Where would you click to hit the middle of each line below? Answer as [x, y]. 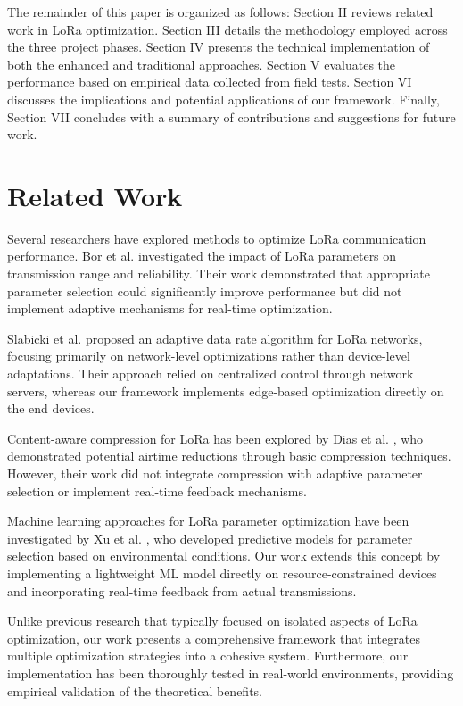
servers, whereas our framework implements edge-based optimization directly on [226, 390]
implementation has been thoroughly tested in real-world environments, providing [231, 673]
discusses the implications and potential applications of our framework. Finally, [223, 99]
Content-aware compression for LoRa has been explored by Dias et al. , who [215, 438]
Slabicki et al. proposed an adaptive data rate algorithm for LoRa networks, [215, 338]
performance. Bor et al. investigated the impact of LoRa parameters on [202, 256]
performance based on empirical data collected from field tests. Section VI [210, 82]
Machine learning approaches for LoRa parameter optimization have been [208, 521]
